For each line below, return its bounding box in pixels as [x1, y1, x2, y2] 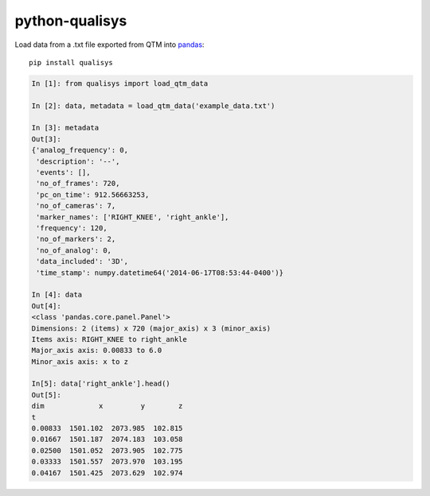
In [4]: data [31, 290, 83, 300]
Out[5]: [31, 390, 61, 399]
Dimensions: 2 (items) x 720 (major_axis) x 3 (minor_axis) [31, 324, 272, 333]
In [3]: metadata [31, 123, 100, 133]
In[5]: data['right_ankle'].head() [31, 379, 170, 389]
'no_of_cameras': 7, [36, 201, 116, 211]
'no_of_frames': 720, [36, 179, 120, 188]
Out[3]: [31, 134, 61, 143]
